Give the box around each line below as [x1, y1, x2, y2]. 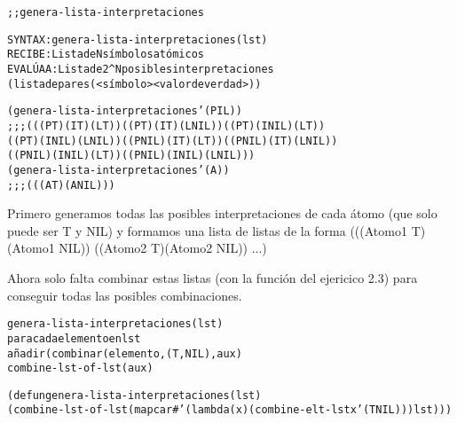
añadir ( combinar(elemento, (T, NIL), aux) [7, 347, 242, 360]
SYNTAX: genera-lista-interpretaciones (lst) [7, 33, 268, 46]
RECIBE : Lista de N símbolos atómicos [7, 48, 204, 61]
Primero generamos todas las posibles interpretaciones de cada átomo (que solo [7, 204, 437, 223]
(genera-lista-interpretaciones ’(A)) [7, 163, 230, 176]
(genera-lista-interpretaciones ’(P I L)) [7, 105, 242, 118]
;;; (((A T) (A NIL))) [7, 178, 115, 192]
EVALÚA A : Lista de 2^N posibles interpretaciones [7, 62, 274, 75]
